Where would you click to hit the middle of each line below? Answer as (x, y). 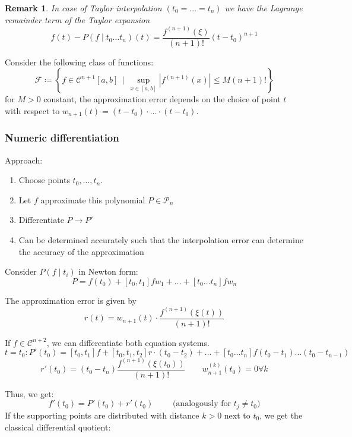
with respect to (32, 110)
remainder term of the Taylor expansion (77, 19)
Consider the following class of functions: (79, 62)
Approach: (24, 160)
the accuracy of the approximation (81, 251)
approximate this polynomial (93, 199)
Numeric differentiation (62, 138)
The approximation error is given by (71, 300)
